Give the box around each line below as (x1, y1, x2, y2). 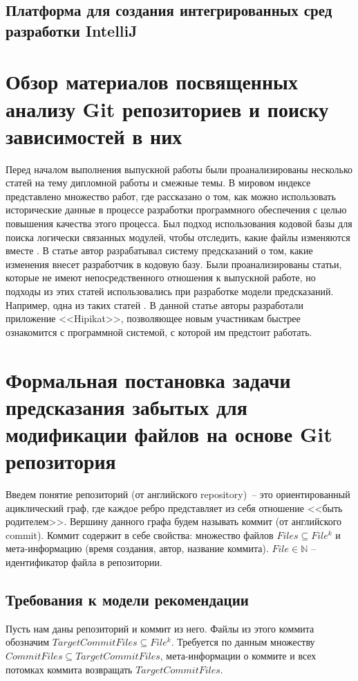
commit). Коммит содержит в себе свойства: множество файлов (6, 527, 274, 542)
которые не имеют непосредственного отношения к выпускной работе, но (6, 270, 316, 285)
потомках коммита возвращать (6, 662, 133, 676)
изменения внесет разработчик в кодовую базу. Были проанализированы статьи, (6, 256, 342, 271)
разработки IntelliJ (6, 19, 138, 41)
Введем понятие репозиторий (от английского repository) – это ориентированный (6, 487, 350, 502)
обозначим (6, 635, 50, 649)
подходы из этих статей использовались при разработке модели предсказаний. (6, 284, 334, 299)
